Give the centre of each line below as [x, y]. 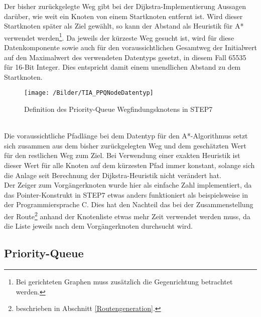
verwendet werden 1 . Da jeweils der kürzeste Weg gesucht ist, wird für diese [119, 37]
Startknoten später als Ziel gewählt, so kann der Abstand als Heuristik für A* [124, 26]
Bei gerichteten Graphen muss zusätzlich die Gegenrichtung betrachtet [124, 282]
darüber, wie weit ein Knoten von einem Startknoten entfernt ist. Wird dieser [123, 16]
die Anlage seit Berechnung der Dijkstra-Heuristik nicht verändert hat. [113, 175]
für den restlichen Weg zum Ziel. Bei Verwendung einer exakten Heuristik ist [122, 155]
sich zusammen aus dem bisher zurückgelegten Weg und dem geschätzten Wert [125, 145]
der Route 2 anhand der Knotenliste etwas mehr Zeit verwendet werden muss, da [127, 215]
